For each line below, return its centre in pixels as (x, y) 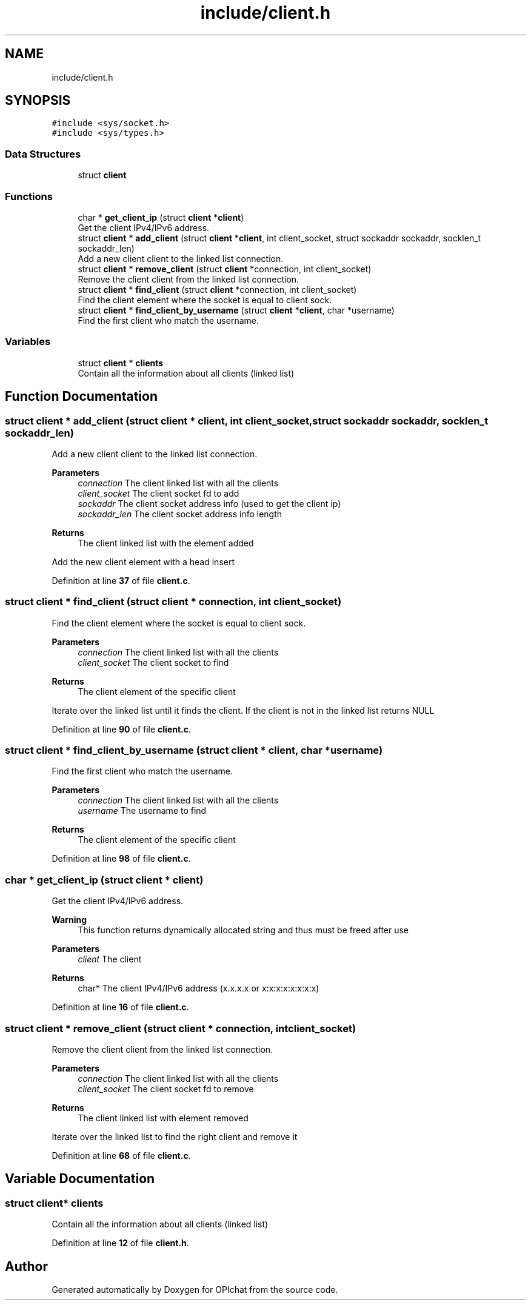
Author (26, 1266)
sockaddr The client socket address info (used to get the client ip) (209, 503)
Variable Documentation (80, 1179)
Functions (29, 196)
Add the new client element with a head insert (143, 562)
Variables (28, 342)
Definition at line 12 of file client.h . (120, 1243)
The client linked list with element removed (163, 1118)
